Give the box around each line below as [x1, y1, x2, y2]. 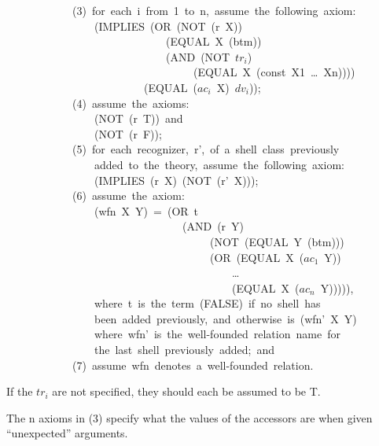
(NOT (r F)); [94, 125, 162, 142]
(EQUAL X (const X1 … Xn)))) [193, 64, 355, 80]
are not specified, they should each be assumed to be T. [52, 383, 321, 400]
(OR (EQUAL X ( [209, 249, 304, 265]
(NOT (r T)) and [94, 110, 183, 127]
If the [6, 383, 33, 400]
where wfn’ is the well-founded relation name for [94, 326, 340, 342]
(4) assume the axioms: [72, 94, 189, 111]
